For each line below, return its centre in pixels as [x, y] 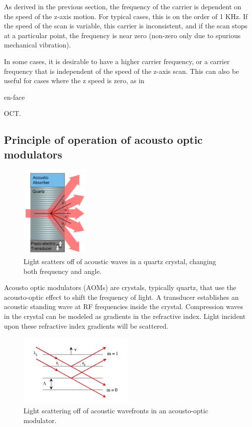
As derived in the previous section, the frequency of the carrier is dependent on [123, 6]
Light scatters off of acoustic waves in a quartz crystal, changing [120, 261]
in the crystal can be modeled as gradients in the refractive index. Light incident [125, 316]
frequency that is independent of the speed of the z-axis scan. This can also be [122, 71]
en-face [14, 97]
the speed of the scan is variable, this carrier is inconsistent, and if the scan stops [126, 26]
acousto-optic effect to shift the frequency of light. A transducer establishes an [121, 297]
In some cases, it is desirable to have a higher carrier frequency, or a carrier [117, 61]
